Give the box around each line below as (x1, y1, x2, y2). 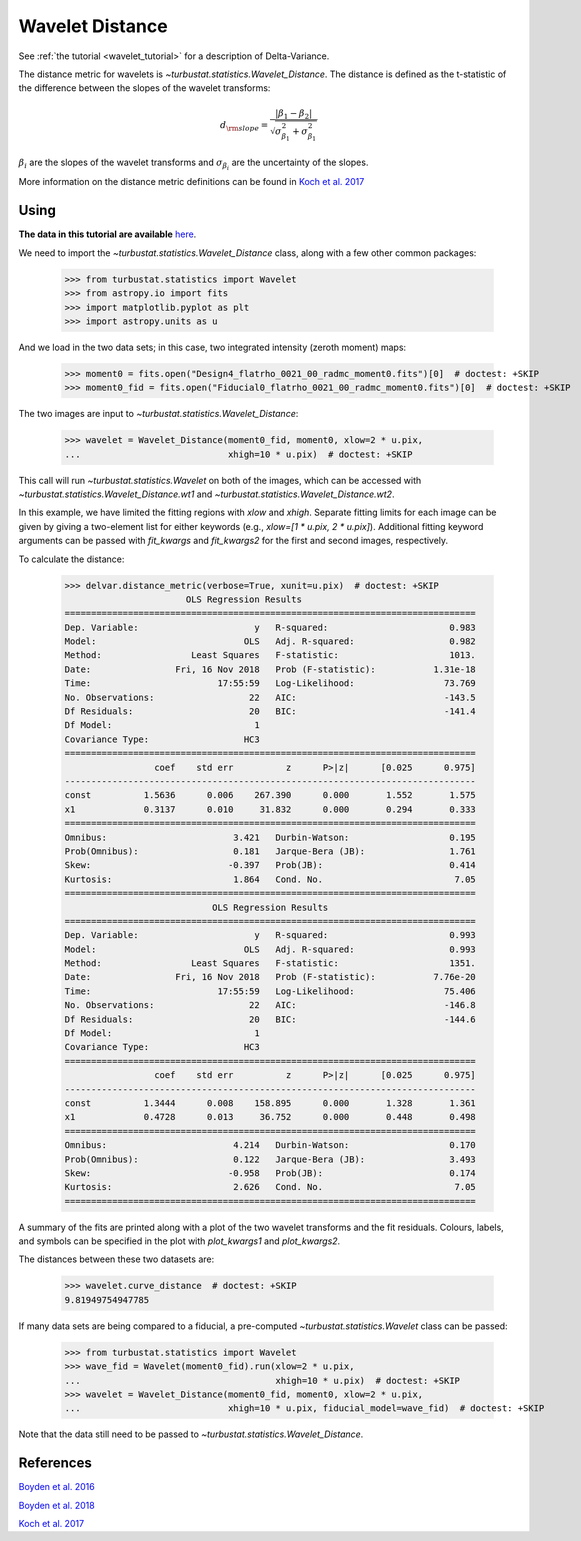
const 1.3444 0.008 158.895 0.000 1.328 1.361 (64, 1097, 477, 1109)
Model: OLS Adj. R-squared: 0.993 (64, 943, 477, 955)
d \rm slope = (220, 119, 269, 133)
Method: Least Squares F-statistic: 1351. (64, 958, 477, 969)
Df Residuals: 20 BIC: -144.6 (64, 1013, 477, 1025)
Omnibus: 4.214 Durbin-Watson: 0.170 (64, 1140, 477, 1151)
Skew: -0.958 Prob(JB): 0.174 (64, 1167, 477, 1179)
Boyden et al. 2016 (18, 1481, 95, 1493)
